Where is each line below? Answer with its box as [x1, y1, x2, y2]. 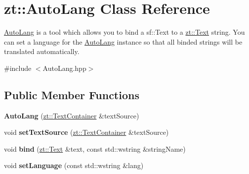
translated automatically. [4, 46, 80, 57]
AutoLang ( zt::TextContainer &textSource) [4, 110, 139, 120]
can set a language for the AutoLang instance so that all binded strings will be [4, 36, 243, 47]
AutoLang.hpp [42, 62, 86, 73]
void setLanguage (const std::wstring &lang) [4, 160, 144, 171]
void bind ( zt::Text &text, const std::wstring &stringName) [4, 143, 186, 154]
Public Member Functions [4, 87, 139, 102]
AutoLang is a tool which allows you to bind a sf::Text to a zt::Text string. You [4, 27, 245, 37]
